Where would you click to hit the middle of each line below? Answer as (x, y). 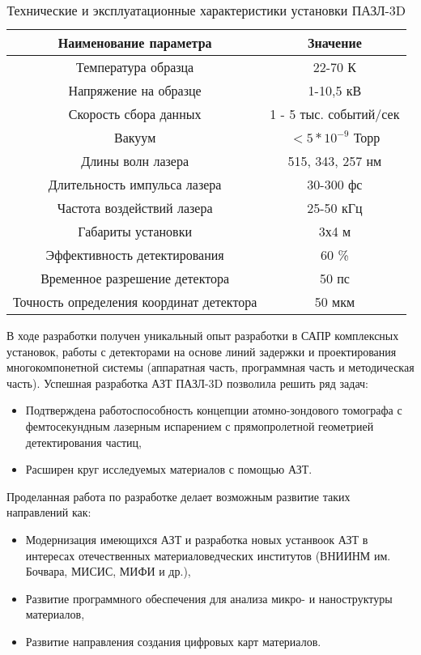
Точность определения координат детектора (135, 302)
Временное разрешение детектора (135, 278)
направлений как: (49, 512)
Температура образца (135, 67)
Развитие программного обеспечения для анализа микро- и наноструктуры (209, 598)
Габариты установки (135, 231)
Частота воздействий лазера (135, 208)
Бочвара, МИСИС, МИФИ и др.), (108, 571)
